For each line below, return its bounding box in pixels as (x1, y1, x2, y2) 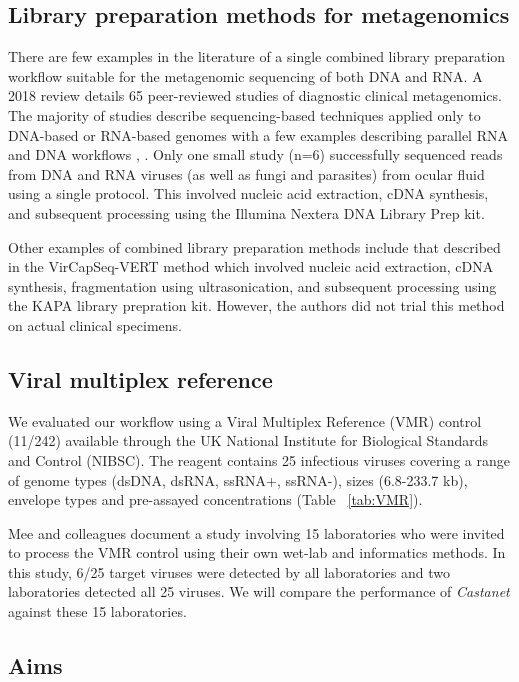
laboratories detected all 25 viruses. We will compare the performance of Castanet (8, 581, 510, 602)
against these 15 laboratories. (8, 601, 187, 622)
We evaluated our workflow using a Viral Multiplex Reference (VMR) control (8, 410, 482, 431)
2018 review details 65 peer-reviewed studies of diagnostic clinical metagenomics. (8, 85, 502, 106)
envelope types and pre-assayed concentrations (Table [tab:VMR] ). (8, 489, 423, 510)
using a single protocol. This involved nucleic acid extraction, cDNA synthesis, (8, 183, 489, 204)
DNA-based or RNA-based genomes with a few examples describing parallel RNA (8, 124, 508, 145)
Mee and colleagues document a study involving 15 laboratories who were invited (8, 522, 505, 543)
